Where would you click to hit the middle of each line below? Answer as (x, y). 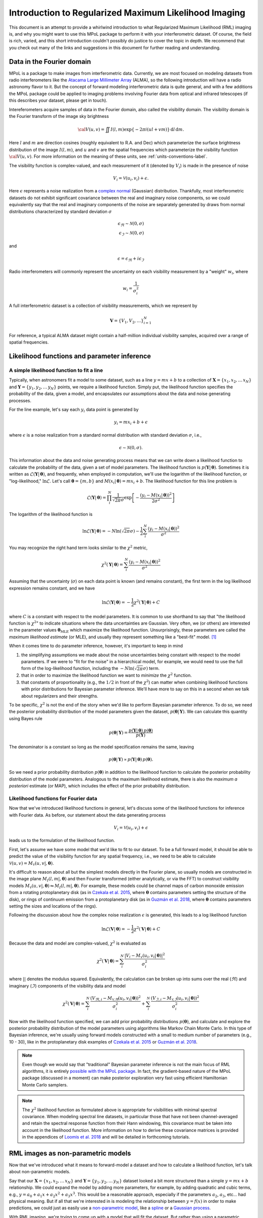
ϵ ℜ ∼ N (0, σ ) (131, 224)
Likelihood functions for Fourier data (53, 798)
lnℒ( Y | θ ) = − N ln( (102, 531)
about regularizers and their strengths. (60, 696)
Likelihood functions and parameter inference (80, 356)
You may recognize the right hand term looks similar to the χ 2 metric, (78, 547)
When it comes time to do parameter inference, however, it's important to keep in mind (96, 646)
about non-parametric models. (40, 1172)
